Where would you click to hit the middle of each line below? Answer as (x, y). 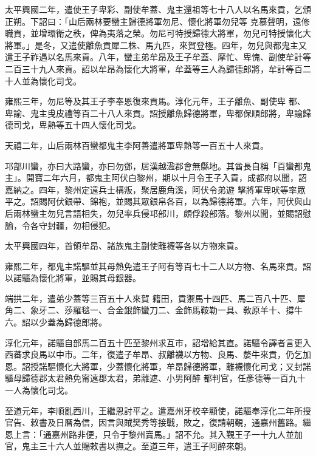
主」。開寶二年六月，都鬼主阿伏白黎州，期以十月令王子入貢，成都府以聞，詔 (156, 178)
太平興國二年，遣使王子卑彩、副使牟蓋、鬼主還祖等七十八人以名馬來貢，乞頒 (158, 9)
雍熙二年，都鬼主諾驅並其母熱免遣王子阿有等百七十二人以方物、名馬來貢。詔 (158, 266)
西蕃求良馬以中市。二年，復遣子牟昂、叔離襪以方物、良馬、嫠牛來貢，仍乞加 (158, 354)
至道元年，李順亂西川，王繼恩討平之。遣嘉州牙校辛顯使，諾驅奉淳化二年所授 (158, 410)
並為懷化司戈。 (51, 80)
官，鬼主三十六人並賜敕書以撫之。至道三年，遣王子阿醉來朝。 (128, 446)
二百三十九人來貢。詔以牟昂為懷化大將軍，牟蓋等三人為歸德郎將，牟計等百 (154, 68)
